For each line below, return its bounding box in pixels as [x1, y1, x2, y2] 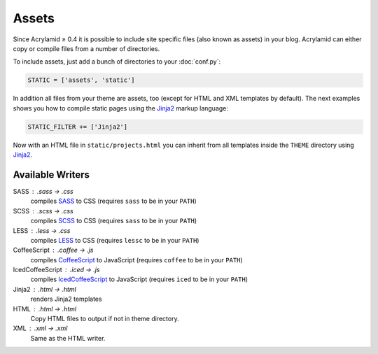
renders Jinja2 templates [30, 295, 102, 304]
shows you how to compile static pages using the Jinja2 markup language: [13, 104, 229, 112]
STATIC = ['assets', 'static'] [27, 76, 136, 84]
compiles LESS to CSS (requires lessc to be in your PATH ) [30, 236, 199, 244]
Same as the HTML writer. [30, 334, 106, 342]
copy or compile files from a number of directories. [13, 44, 160, 52]
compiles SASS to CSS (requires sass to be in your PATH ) [30, 197, 197, 206]
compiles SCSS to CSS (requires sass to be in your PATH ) [30, 217, 197, 225]
